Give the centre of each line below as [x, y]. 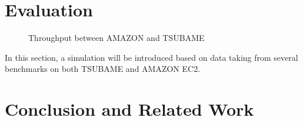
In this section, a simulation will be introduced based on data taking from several [151, 57]
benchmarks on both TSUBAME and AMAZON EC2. [103, 69]
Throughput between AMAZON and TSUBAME [116, 38]
